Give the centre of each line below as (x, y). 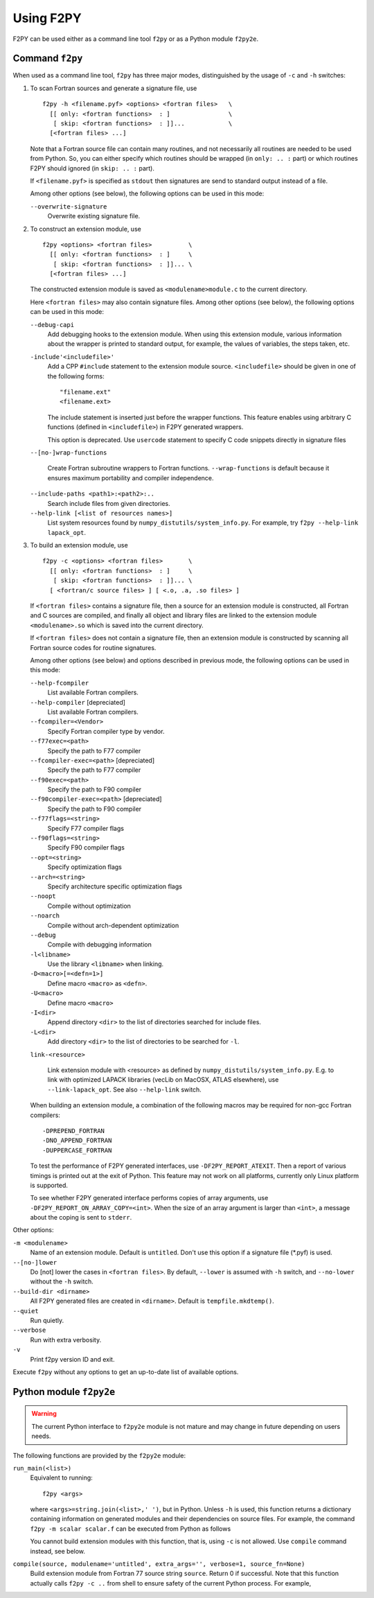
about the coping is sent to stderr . (81, 1218)
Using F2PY (47, 18)
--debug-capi (52, 325)
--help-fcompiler (60, 683)
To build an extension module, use (79, 545)
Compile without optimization (89, 906)
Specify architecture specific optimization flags (115, 886)
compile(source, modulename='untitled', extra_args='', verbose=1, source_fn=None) (159, 1564)
